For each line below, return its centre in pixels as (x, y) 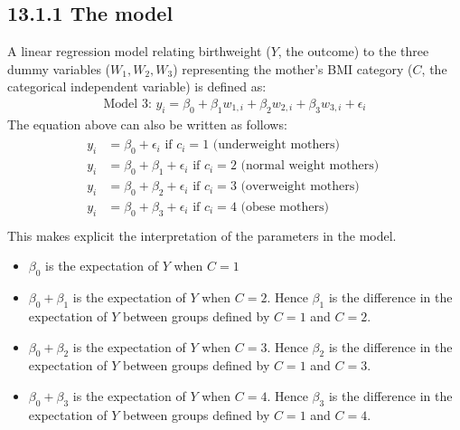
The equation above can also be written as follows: (147, 124)
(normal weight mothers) (310, 166)
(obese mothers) (285, 207)
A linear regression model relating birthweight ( (139, 51)
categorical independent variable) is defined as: (137, 86)
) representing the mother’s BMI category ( (293, 68)
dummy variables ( (59, 68)
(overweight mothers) (300, 187)
